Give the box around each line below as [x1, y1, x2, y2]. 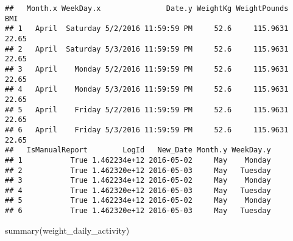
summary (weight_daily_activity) [5, 223, 130, 236]
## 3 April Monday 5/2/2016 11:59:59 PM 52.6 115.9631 [5, 64, 289, 73]
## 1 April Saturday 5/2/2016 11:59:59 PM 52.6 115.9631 [5, 24, 289, 33]
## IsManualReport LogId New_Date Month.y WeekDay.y [5, 146, 271, 155]
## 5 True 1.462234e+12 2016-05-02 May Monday [5, 196, 271, 205]
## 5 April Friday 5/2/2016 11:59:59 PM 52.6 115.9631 [5, 105, 289, 114]
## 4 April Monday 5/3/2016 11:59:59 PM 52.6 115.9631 [5, 85, 289, 94]
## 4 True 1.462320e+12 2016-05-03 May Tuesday [5, 186, 271, 195]
